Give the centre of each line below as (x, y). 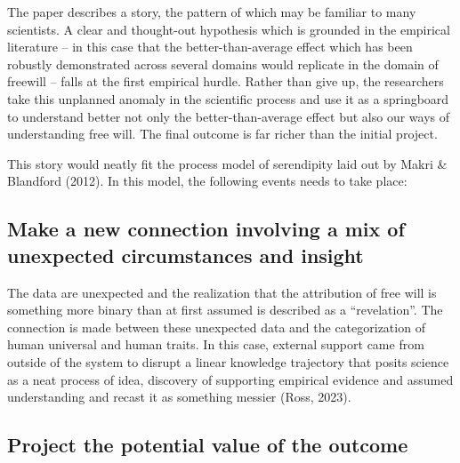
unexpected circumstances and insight (186, 255)
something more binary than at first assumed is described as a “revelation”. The (225, 310)
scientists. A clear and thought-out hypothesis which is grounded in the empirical (229, 29)
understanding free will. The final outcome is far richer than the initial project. (222, 134)
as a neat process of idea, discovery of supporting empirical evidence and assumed (230, 379)
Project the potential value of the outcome (208, 445)
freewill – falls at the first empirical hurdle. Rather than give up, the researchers (226, 81)
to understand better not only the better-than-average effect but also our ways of (229, 116)
